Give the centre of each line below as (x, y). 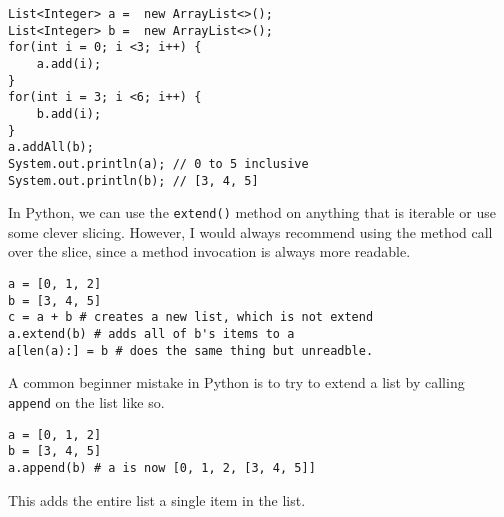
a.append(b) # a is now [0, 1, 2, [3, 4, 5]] (162, 467)
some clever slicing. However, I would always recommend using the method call (250, 231)
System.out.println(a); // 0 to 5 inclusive (158, 163)
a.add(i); (69, 63)
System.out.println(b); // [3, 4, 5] (133, 180)
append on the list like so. (86, 401)
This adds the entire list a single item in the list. (157, 499)
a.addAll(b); (51, 147)
